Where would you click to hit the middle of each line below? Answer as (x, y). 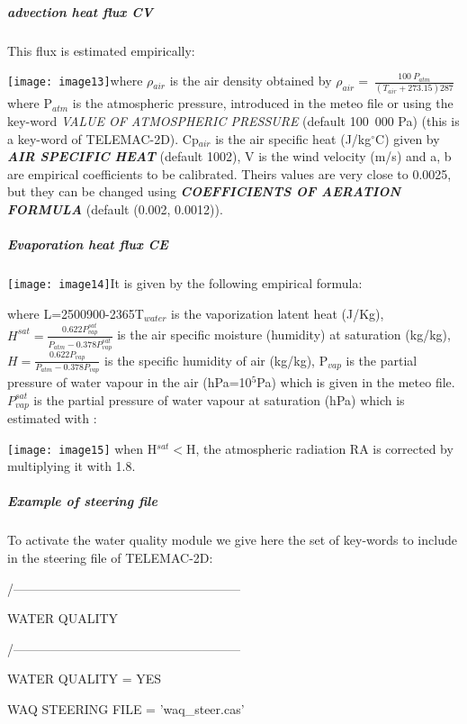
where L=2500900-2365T (76, 313)
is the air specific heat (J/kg (293, 138)
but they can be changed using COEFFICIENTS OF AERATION (204, 191)
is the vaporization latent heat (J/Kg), (278, 313)
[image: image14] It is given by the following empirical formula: (185, 283)
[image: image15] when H (82, 448)
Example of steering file (82, 501)
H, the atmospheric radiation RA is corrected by (320, 448)
